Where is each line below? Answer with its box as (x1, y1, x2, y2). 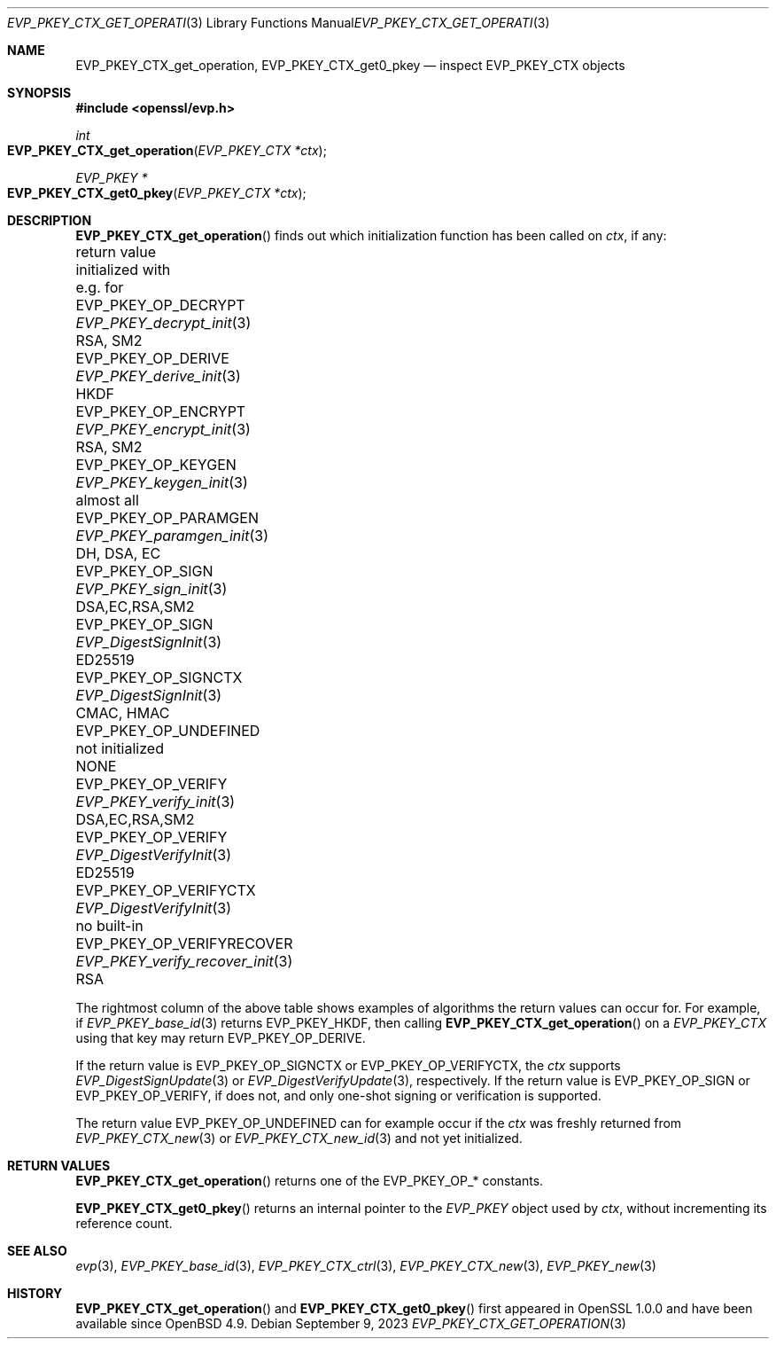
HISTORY (7, 1286, 63, 1301)
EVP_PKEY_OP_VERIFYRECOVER (75, 935, 293, 952)
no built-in (75, 917, 144, 935)
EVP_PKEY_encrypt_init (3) (75, 420, 251, 438)
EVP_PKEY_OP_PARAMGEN (75, 509, 259, 527)
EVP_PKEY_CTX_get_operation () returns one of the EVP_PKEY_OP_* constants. (75, 1173, 544, 1188)
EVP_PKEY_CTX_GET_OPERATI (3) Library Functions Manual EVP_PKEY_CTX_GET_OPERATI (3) (7, 15, 550, 30)
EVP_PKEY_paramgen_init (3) (75, 527, 268, 544)
